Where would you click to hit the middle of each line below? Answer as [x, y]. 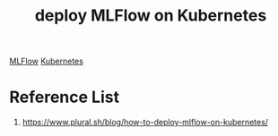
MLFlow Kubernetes [46, 61]
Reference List [64, 97]
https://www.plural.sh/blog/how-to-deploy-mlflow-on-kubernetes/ [145, 123]
